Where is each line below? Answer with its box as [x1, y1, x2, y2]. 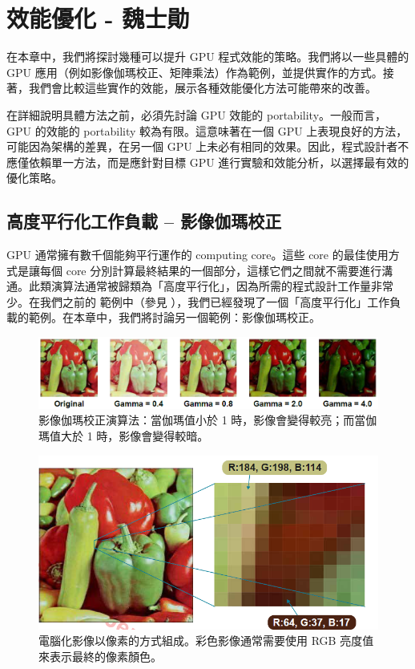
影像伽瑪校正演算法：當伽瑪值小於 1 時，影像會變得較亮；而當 [38, 412, 366, 428]
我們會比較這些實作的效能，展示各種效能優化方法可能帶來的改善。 [28, 79, 377, 96]
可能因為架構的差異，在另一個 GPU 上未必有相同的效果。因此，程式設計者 [6, 138, 398, 155]
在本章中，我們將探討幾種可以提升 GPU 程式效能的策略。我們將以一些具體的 [6, 48, 409, 65]
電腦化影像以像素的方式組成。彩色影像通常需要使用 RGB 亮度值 [38, 632, 374, 649]
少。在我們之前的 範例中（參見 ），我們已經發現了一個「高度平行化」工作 [6, 293, 390, 310]
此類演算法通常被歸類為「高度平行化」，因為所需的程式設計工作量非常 [28, 278, 393, 294]
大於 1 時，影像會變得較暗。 [60, 427, 209, 444]
